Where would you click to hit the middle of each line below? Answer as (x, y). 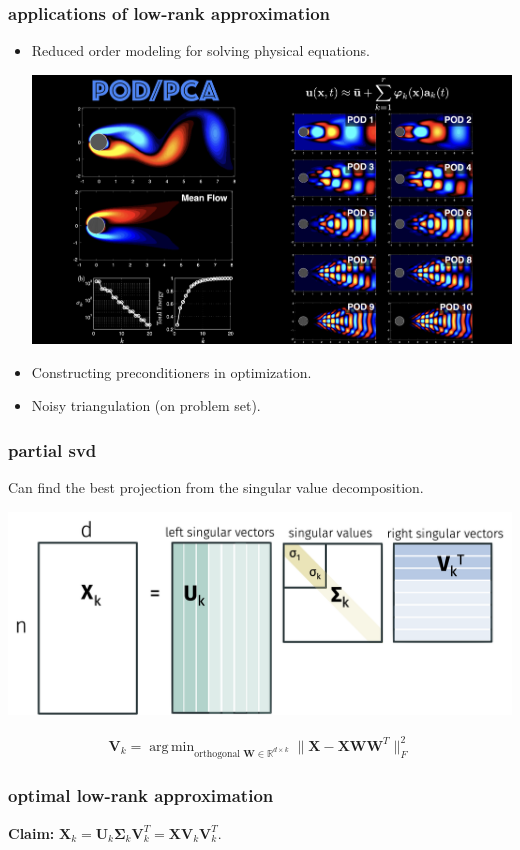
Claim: (31, 832)
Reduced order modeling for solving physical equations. (200, 50)
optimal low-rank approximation (141, 795)
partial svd (52, 449)
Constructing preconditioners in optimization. (171, 371)
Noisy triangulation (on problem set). (146, 405)
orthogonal (217, 753)
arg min (172, 746)
